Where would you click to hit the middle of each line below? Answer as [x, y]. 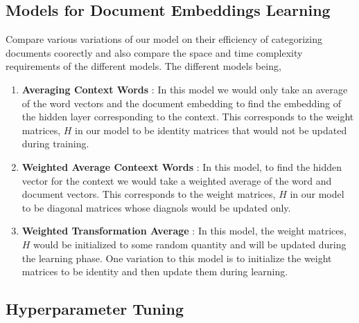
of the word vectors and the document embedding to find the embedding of [182, 103]
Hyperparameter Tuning [95, 309]
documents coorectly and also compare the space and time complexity [154, 52]
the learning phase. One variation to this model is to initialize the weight [177, 258]
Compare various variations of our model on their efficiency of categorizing [164, 39]
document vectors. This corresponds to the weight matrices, [149, 194]
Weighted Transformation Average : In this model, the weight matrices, [184, 231]
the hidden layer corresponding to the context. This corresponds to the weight [188, 117]
